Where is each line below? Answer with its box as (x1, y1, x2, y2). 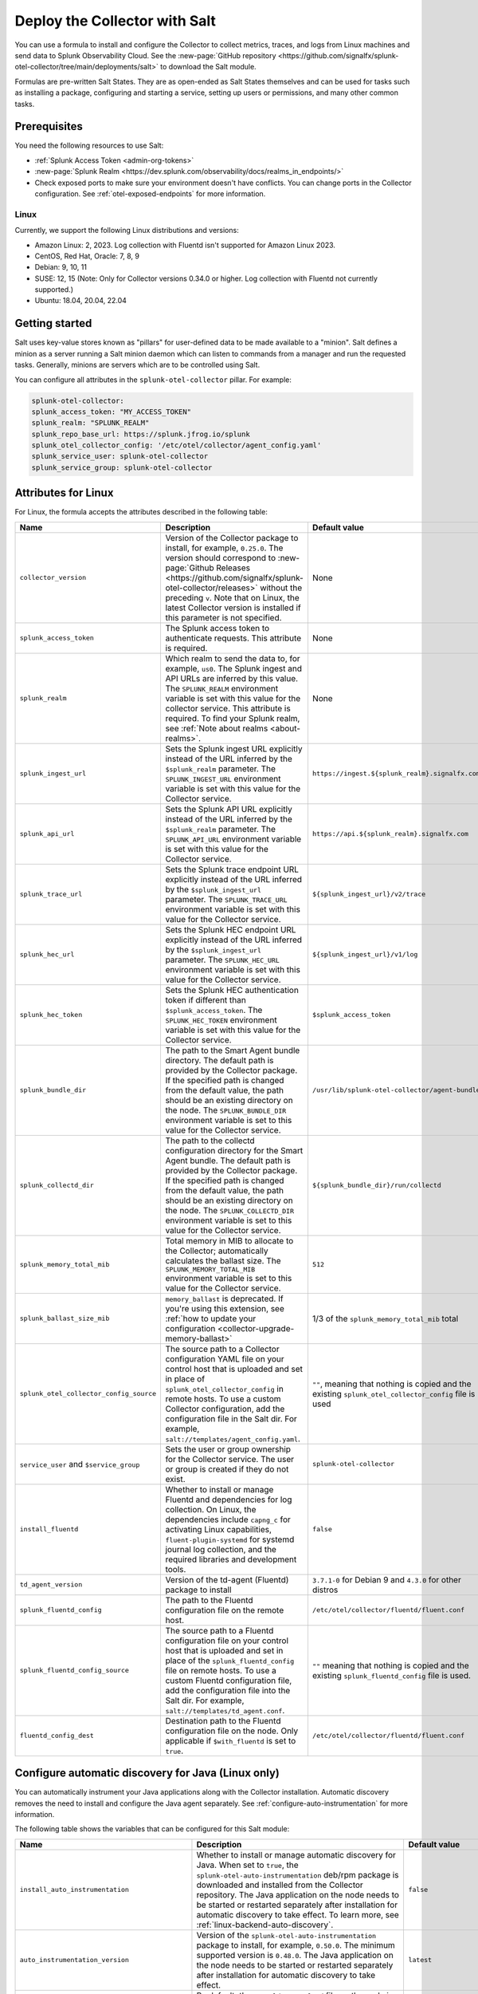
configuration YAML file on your (165, 1353, 284, 1364)
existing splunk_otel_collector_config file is (311, 1388, 476, 1399)
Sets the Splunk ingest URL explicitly (165, 743, 303, 754)
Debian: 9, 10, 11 (34, 262, 88, 272)
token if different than (165, 994, 246, 1005)
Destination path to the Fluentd (165, 1715, 281, 1726)
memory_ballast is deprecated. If (165, 1293, 284, 1304)
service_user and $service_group (19, 1458, 140, 1469)
